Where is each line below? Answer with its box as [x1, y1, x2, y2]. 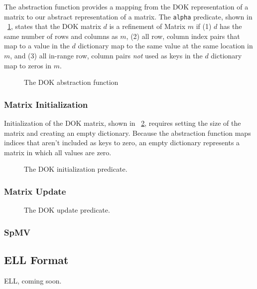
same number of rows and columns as [4, 30, 118, 41]
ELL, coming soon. [4, 275, 62, 286]
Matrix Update [4, 185, 66, 197]
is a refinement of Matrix [109, 21, 186, 31]
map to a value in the [4, 40, 70, 51]
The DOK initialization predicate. [24, 164, 128, 174]
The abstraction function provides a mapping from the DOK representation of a [4, 1, 249, 11]
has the [220, 21, 242, 31]
